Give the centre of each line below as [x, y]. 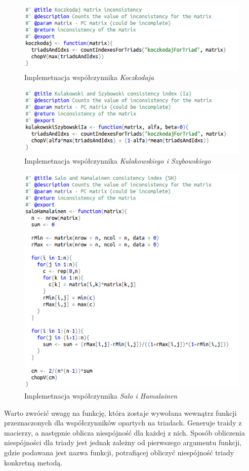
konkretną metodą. [33, 462]
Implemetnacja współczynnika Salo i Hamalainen [101, 396]
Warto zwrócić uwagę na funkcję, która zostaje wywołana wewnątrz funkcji [120, 413]
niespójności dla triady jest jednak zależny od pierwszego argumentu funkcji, [123, 442]
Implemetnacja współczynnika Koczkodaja [89, 77]
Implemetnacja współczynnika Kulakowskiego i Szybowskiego [118, 161]
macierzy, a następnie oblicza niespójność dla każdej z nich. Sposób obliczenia [124, 432]
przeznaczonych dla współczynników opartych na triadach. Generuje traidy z [123, 423]
